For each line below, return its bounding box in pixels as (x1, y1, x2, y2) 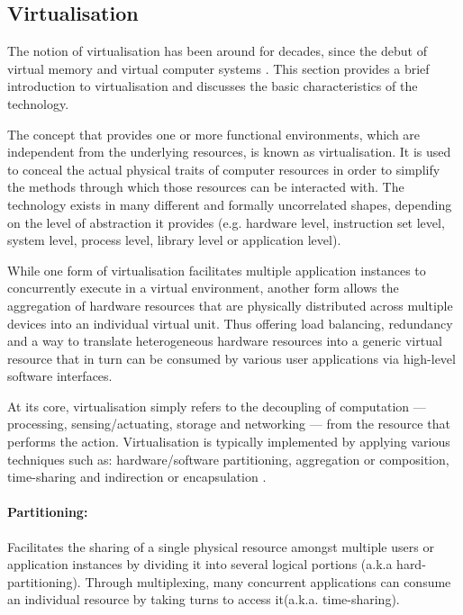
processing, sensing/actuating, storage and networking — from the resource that (7, 414, 450, 433)
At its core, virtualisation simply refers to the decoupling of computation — (7, 396, 426, 415)
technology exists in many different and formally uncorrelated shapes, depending (7, 194, 452, 213)
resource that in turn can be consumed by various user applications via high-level (7, 348, 456, 367)
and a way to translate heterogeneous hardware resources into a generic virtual (7, 331, 442, 350)
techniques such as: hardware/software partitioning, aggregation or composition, (7, 449, 449, 468)
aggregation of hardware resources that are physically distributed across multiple (7, 295, 453, 314)
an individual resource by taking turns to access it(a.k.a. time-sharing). (7, 590, 400, 609)
